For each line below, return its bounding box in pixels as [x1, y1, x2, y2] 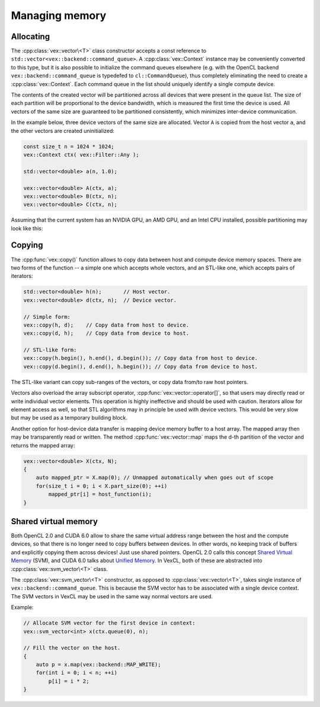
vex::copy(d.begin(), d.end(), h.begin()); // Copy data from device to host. [23, 363, 258, 370]
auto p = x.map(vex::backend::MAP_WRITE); [36, 661, 161, 668]
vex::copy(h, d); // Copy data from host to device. [23, 321, 190, 328]
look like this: [11, 224, 43, 232]
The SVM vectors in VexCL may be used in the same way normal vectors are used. [11, 592, 213, 600]
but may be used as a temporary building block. [11, 414, 127, 421]
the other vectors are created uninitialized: [11, 127, 115, 134]
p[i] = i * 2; [48, 677, 89, 684]
